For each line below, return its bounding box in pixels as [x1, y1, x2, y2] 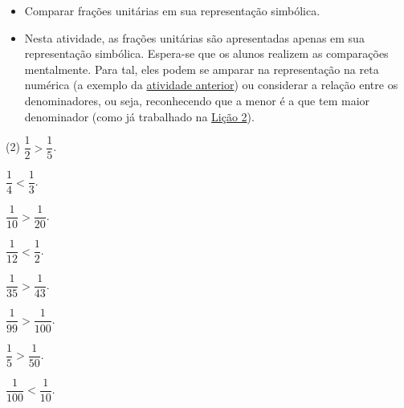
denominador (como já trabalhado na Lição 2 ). [24, 108, 255, 124]
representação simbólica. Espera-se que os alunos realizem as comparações [24, 45, 389, 62]
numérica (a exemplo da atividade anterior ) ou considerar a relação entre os [24, 76, 398, 93]
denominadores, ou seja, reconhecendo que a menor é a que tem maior [24, 92, 370, 108]
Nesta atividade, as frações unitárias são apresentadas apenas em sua [24, 29, 365, 46]
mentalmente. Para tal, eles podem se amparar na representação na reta [24, 60, 379, 77]
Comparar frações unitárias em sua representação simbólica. [24, 2, 320, 18]
